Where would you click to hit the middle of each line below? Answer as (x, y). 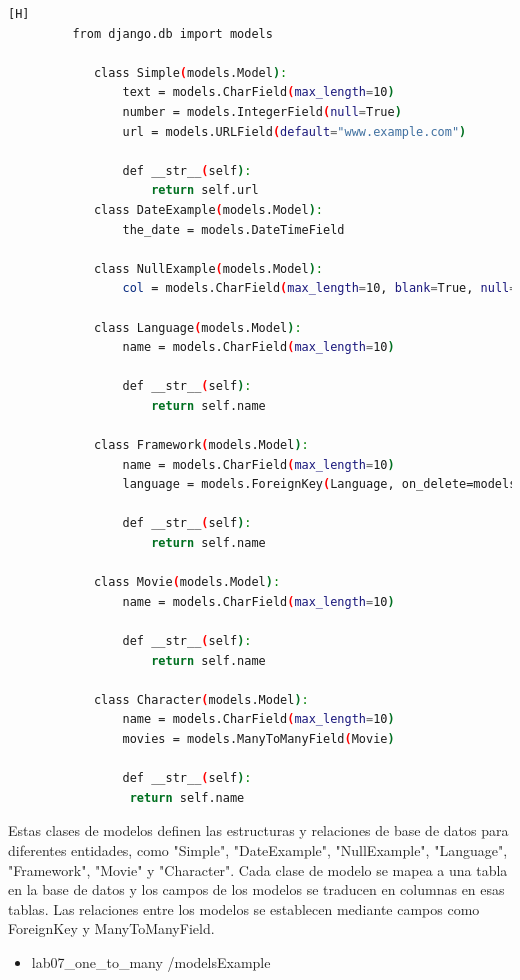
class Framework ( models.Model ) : (201, 445)
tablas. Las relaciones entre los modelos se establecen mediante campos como (244, 908)
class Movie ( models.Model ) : (187, 582)
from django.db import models (172, 33)
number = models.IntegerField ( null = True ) (262, 111)
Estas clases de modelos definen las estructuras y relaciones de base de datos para (258, 830)
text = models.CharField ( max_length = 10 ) (258, 92)
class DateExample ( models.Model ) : (208, 209)
